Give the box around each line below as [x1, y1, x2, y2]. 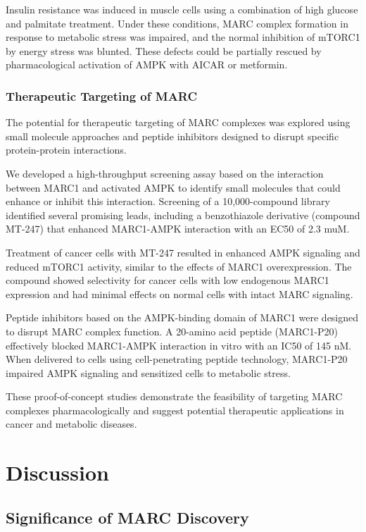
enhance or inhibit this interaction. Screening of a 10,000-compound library [6, 194, 330, 209]
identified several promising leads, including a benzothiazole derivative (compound [6, 207, 360, 222]
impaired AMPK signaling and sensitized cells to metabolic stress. [6, 365, 291, 380]
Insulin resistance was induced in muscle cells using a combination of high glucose [6, 2, 358, 16]
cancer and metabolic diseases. [6, 416, 137, 431]
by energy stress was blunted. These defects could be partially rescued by [6, 43, 322, 58]
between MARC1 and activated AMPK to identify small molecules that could [6, 180, 341, 194]
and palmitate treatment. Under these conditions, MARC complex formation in [6, 16, 348, 30]
